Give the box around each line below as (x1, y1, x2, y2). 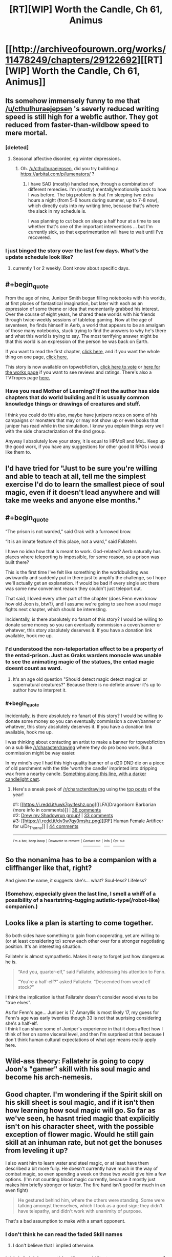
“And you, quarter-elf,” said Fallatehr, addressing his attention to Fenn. (17, 968, 166, 975)
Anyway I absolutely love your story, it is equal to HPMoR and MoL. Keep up (5, 438, 165, 444)
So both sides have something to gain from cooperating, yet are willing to (5, 932, 160, 939)
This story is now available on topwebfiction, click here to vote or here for (5, 364, 160, 370)
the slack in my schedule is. (28, 208, 87, 214)
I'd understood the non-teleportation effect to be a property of (5, 645, 164, 652)
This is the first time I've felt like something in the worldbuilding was (5, 569, 148, 575)
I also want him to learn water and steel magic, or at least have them (5, 1160, 149, 1166)
